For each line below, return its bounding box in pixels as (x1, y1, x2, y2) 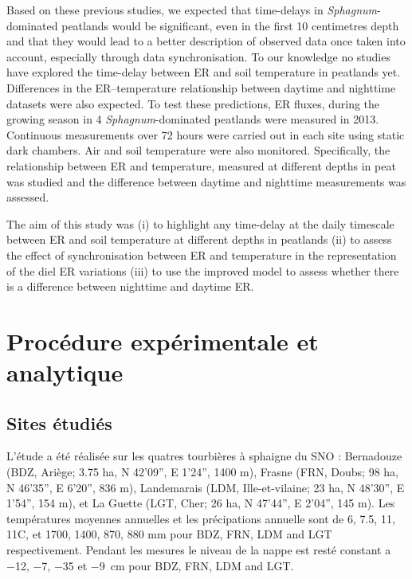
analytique (6, 356, 124, 389)
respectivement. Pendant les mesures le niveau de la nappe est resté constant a (6, 542, 391, 558)
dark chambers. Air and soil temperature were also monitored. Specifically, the (6, 142, 390, 158)
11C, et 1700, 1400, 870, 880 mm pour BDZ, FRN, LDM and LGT (6, 526, 332, 542)
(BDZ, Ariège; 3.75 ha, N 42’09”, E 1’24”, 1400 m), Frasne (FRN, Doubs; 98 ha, (6, 464, 398, 480)
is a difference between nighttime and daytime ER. (6, 278, 254, 295)
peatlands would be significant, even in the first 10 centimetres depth (61, 17, 399, 33)
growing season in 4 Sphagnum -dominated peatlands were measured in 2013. (6, 111, 379, 127)
